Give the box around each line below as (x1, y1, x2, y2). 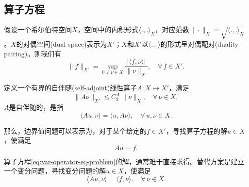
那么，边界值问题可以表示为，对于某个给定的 (4, 125, 147, 136)
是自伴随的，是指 (9, 102, 64, 112)
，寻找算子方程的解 (166, 125, 227, 136)
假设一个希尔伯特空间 (4, 24, 72, 34)
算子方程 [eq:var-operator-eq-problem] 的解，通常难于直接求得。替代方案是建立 (4, 156, 245, 166)
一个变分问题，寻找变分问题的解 (4, 166, 106, 176)
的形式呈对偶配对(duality (160, 38, 239, 49)
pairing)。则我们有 (4, 48, 62, 58)
